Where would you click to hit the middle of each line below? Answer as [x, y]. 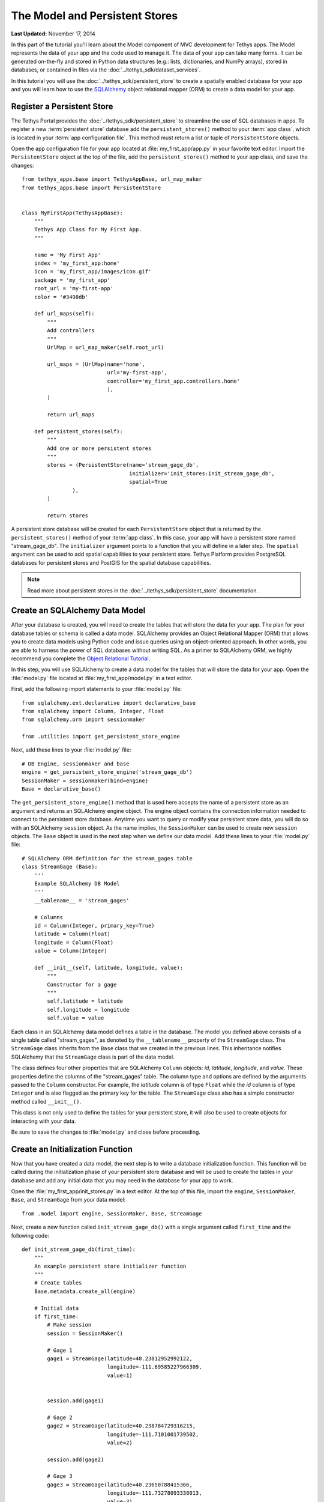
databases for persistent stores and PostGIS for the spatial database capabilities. [111, 562]
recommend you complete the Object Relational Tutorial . [81, 658]
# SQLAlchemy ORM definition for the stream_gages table [107, 858]
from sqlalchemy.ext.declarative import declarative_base [109, 703]
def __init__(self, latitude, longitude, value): [108, 968]
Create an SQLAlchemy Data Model [78, 611]
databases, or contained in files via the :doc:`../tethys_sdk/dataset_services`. [106, 70]
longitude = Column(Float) [74, 942]
